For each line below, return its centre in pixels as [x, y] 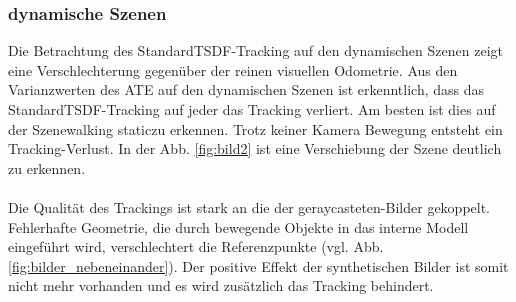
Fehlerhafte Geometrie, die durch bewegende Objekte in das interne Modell [238, 226]
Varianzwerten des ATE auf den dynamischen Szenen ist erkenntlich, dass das [246, 89]
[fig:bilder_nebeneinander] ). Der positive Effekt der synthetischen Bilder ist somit [258, 265]
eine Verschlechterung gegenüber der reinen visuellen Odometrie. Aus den [233, 69]
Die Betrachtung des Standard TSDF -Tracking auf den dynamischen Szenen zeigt [255, 50]
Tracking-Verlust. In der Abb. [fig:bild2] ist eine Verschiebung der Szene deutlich [255, 148]
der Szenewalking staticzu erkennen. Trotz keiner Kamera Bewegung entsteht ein [255, 128]
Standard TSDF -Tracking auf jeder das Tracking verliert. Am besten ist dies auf [252, 109]
